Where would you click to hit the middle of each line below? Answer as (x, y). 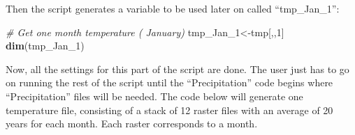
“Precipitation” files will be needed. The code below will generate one (154, 96)
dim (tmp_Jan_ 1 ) (45, 46)
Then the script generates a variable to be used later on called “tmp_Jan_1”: (173, 8)
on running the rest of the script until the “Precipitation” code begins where (169, 82)
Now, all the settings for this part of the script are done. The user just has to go (177, 69)
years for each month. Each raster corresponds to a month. (132, 124)
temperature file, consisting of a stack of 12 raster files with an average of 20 (169, 110)
